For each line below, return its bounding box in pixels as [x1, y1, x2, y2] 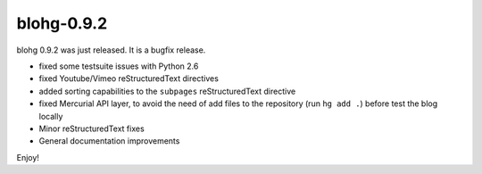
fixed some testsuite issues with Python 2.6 [38, 61, 199, 71]
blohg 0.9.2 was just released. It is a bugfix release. [16, 45, 206, 55]
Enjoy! [16, 152, 40, 162]
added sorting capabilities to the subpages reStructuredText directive [38, 86, 296, 96]
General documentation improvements [38, 136, 180, 146]
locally [38, 111, 63, 121]
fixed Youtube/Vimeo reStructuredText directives [38, 73, 219, 84]
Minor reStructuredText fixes [38, 123, 145, 134]
